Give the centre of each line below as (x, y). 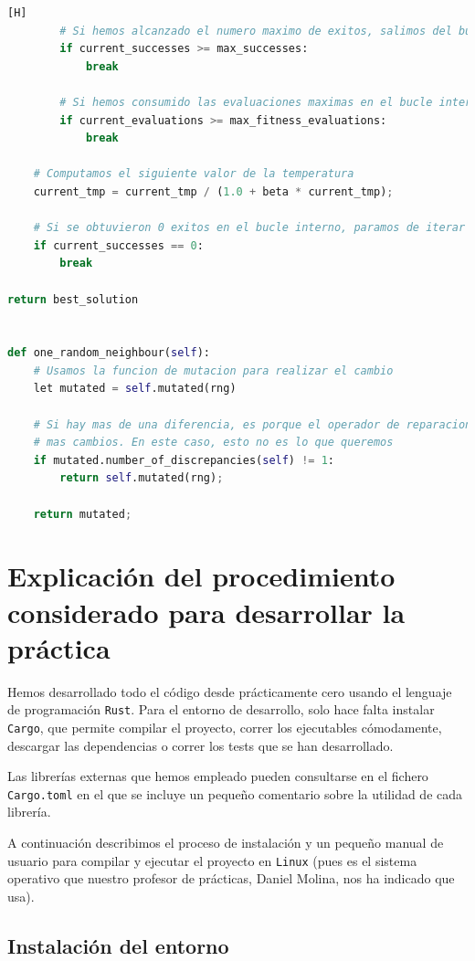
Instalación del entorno (118, 945)
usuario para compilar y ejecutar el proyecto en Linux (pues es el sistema (212, 860)
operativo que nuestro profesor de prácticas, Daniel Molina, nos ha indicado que (231, 878)
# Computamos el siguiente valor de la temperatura (194, 174)
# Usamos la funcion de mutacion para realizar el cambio (213, 370)
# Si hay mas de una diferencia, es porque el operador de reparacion (253, 424)
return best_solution (73, 299)
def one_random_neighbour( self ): (109, 353)
